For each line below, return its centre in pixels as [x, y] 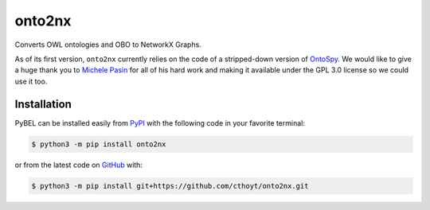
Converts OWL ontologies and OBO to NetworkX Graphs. [108, 45]
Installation [43, 104]
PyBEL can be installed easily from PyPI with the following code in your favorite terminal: [160, 122]
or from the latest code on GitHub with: [79, 165]
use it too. [31, 81]
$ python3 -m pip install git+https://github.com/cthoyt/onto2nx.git [170, 186]
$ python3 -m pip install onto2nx [99, 144]
